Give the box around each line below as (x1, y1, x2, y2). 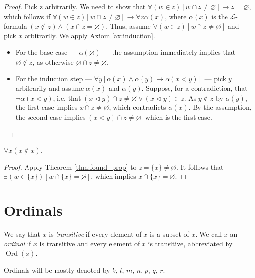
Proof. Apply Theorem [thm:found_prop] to (4, 161, 137, 172)
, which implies (91, 171, 136, 181)
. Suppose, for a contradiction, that (142, 83, 248, 93)
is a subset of (149, 229, 189, 239)
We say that (4, 229, 40, 239)
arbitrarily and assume (15, 83, 84, 93)
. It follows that (176, 161, 224, 172)
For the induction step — (15, 73, 92, 83)
